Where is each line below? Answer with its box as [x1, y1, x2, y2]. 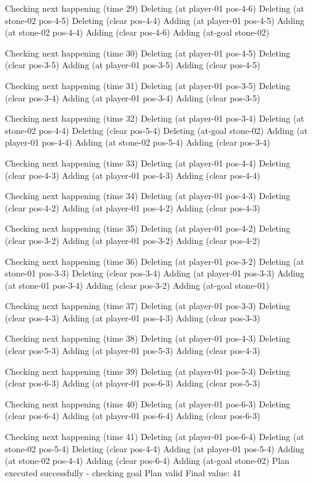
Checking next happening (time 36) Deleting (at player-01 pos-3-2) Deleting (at [5, 254, 305, 267]
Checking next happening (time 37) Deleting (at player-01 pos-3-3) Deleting [5, 299, 291, 312]
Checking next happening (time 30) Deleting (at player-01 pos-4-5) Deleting [5, 46, 291, 59]
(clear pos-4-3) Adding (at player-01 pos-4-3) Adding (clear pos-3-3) [5, 311, 261, 324]
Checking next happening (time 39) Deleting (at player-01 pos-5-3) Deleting [5, 364, 291, 377]
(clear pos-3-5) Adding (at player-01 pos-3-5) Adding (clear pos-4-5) [5, 58, 261, 71]
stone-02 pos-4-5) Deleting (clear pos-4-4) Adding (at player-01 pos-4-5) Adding [5, 14, 305, 26]
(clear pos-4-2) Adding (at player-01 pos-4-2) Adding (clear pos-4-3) [5, 201, 261, 214]
